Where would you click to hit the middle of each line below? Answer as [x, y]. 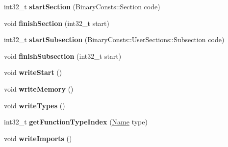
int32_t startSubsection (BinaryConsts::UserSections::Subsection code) [114, 39]
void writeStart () [33, 72]
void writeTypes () [35, 105]
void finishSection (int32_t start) [57, 23]
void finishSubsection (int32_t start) [63, 56]
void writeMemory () [39, 88]
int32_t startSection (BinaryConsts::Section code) [82, 6]
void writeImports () [38, 138]
